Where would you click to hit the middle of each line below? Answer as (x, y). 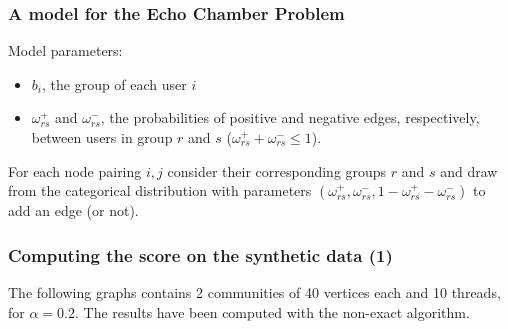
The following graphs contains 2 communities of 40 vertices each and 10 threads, (254, 292)
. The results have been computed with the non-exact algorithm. (272, 311)
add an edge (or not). (73, 210)
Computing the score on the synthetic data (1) (200, 254)
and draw (469, 170)
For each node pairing (75, 170)
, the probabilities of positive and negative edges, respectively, (290, 117)
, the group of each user (114, 83)
